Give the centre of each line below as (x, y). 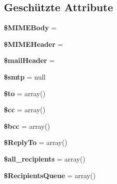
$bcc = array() (27, 126)
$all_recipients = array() (45, 158)
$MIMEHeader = (33, 44)
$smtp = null (25, 76)
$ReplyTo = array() (36, 142)
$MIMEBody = (30, 28)
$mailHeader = (29, 60)
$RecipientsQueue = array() (50, 175)
